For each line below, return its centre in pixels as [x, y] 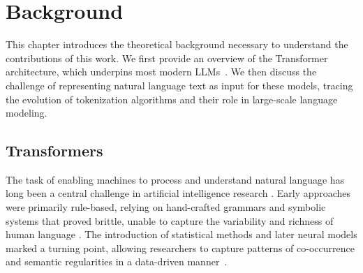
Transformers [54, 150]
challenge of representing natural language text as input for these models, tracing [179, 85]
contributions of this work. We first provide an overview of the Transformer [167, 58]
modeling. [27, 113]
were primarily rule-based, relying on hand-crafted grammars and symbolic [166, 207]
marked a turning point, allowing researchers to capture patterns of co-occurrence [180, 248]
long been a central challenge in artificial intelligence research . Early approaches [178, 193]
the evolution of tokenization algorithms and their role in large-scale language [172, 99]
